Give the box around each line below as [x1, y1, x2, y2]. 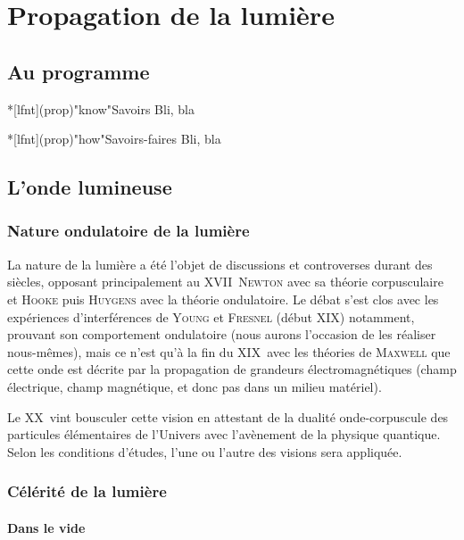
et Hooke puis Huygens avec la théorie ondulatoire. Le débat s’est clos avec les [7, 289, 439, 308]
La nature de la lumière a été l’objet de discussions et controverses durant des [7, 254, 433, 273]
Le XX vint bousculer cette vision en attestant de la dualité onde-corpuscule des [7, 407, 449, 426]
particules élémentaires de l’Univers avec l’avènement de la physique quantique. [7, 425, 441, 444]
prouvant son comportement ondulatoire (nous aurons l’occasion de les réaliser [7, 325, 436, 344]
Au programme [7, 57, 150, 85]
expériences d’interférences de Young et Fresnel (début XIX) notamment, [7, 307, 415, 326]
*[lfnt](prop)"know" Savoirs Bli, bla [7, 99, 195, 118]
